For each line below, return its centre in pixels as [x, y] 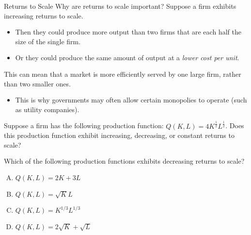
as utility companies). [47, 109]
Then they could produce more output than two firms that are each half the [128, 32]
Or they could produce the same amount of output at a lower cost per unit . [127, 58]
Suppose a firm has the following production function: [84, 126]
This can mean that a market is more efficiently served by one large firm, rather [123, 74]
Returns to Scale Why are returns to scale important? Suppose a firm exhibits [120, 6]
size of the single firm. [48, 41]
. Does [235, 126]
